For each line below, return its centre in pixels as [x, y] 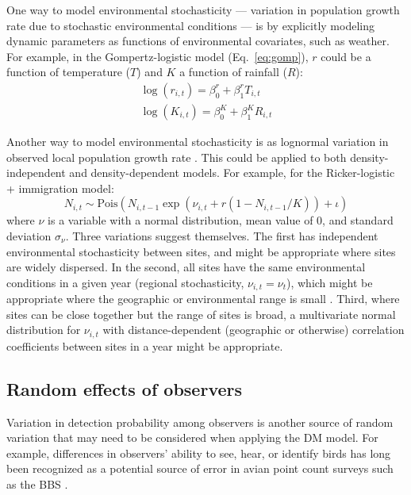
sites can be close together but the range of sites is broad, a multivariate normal [201, 314]
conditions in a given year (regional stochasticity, [125, 282]
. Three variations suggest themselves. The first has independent [222, 236]
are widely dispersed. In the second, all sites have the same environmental [186, 267]
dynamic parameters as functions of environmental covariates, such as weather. [198, 41]
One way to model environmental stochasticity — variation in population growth [203, 10]
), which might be [329, 282]
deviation [29, 236]
